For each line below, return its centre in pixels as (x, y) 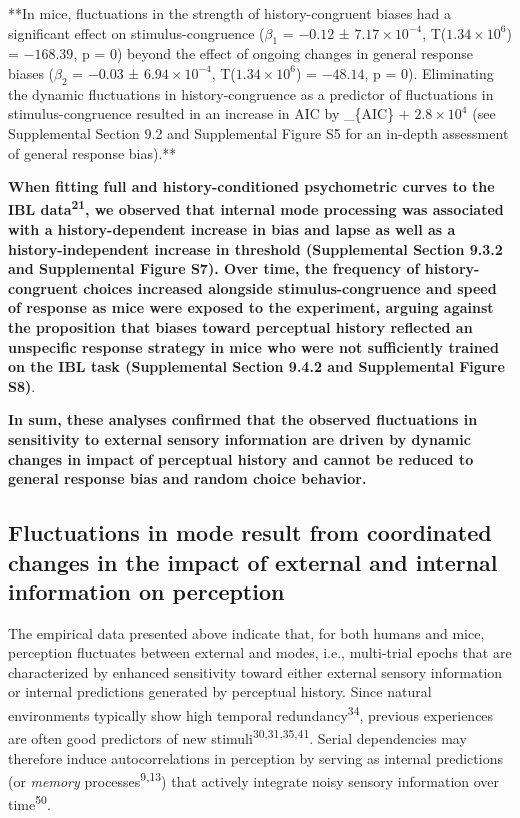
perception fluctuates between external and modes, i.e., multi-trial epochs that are (260, 652)
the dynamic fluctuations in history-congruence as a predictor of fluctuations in (251, 93)
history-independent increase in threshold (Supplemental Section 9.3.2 (255, 248)
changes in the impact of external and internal (253, 561)
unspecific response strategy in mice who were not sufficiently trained (253, 346)
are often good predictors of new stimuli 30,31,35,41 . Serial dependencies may (237, 736)
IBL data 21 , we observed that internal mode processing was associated (256, 208)
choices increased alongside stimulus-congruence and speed (290, 287)
